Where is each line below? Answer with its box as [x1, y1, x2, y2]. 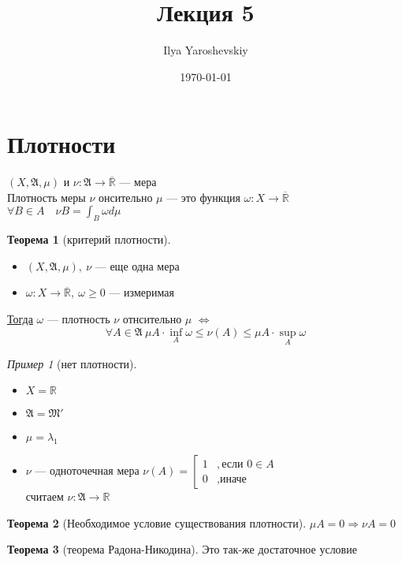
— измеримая [109, 284, 174, 300]
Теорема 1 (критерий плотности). [7, 231, 171, 248]
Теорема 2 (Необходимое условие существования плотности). [7, 514, 307, 531]
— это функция [166, 188, 240, 205]
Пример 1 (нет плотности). [7, 355, 137, 371]
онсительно [98, 188, 153, 205]
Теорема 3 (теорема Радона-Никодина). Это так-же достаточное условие [7, 541, 357, 557]
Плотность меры [7, 188, 86, 205]
